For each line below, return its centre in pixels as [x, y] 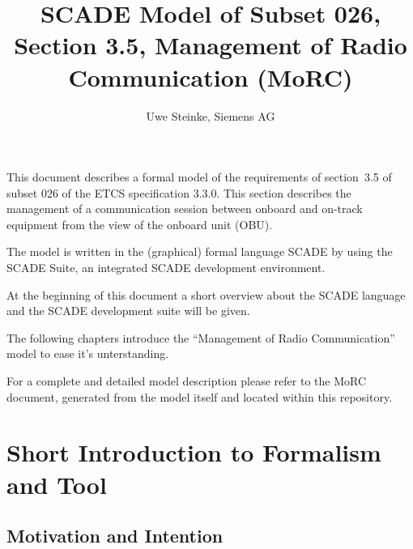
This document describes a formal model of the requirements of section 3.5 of [199, 177]
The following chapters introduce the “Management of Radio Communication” [201, 337]
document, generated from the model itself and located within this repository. [200, 396]
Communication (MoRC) [211, 77]
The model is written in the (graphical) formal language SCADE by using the [200, 251]
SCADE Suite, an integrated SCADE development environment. [166, 268]
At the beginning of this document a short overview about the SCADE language [206, 294]
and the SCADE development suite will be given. [128, 311]
